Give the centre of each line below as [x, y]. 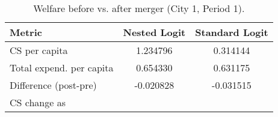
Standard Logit [232, 32]
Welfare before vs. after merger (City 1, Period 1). [139, 8]
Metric [26, 32]
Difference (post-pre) [53, 85]
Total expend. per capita [62, 67]
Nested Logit [154, 32]
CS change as [38, 102]
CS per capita [39, 50]
